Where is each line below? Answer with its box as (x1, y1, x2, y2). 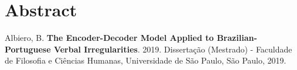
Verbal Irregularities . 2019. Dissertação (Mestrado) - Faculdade (53, 43, 292, 55)
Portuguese (5, 43, 51, 55)
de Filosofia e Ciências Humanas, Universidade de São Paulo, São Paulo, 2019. (5, 54, 286, 66)
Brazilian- (217, 32, 257, 44)
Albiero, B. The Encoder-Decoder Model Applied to (5, 32, 214, 44)
